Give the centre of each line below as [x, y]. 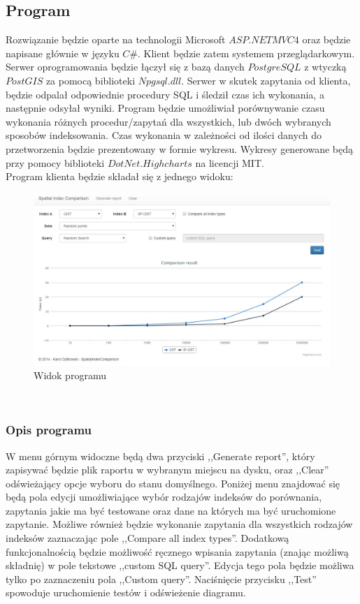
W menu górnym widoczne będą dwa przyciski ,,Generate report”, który [160, 456]
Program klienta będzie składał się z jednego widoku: [120, 176]
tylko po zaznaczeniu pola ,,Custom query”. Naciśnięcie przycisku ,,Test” [161, 579]
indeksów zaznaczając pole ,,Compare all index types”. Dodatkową [147, 538]
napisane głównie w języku [63, 53]
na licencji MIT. [230, 162]
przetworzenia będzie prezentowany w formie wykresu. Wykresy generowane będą [179, 148]
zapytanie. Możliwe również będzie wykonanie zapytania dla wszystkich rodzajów [179, 524]
